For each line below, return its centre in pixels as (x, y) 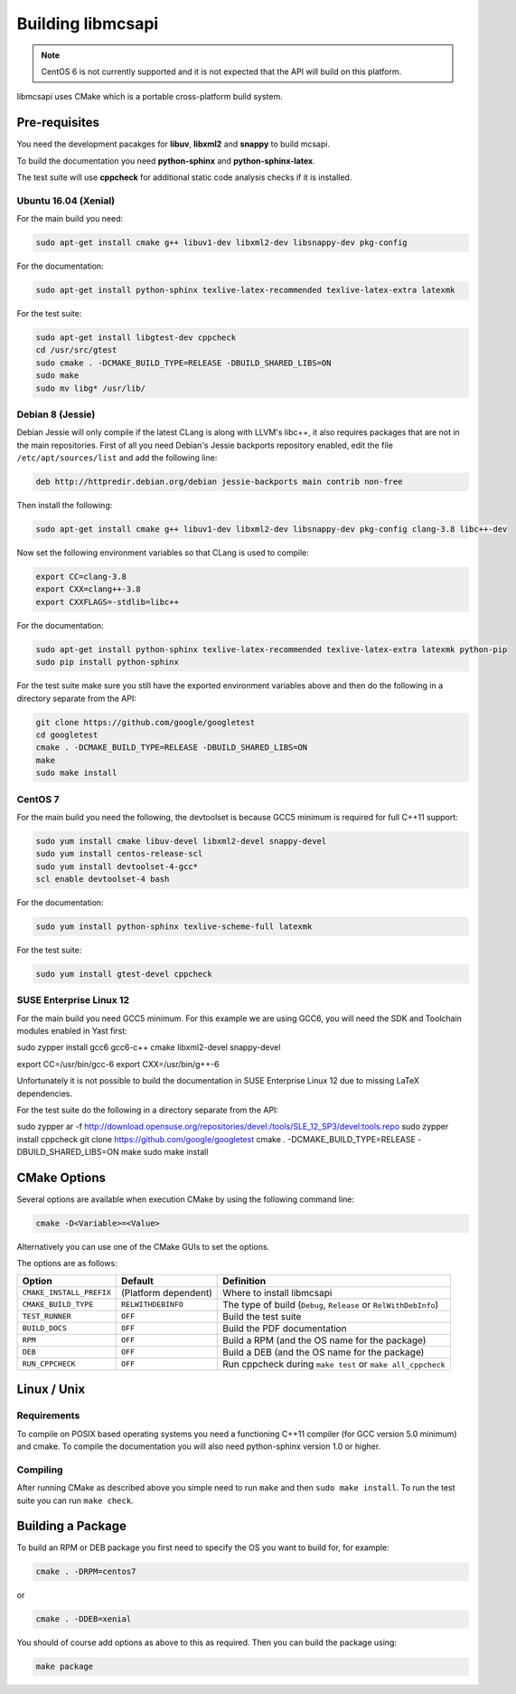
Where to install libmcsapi (277, 1292)
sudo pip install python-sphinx (108, 662)
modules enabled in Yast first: (72, 1031)
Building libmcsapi (88, 24)
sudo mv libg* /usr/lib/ (91, 388)
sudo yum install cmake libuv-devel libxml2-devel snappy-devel (181, 841)
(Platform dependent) (166, 1292)
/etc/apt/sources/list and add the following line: (117, 458)
